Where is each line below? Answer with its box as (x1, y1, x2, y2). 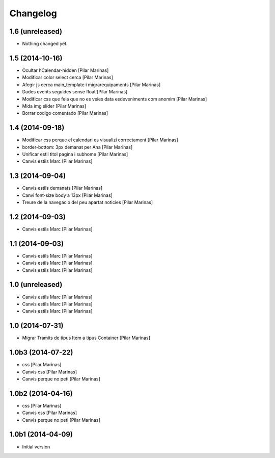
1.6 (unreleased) (9, 27, 63, 36)
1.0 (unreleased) (9, 281, 63, 289)
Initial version (22, 444, 50, 450)
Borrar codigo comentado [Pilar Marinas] (22, 110, 108, 116)
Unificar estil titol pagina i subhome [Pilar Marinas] (22, 151, 128, 157)
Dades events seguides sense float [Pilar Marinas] (22, 89, 128, 95)
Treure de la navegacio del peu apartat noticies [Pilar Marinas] (22, 199, 153, 206)
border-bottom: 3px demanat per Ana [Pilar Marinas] (22, 144, 133, 150)
